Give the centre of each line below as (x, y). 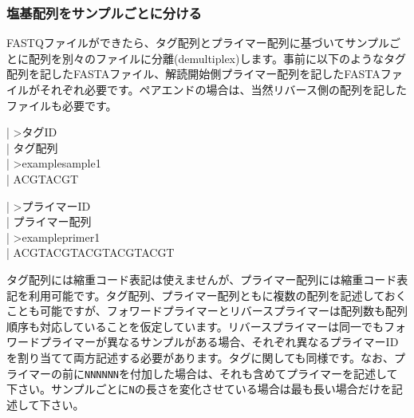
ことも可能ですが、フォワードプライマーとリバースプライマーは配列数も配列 (207, 311)
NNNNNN (102, 375)
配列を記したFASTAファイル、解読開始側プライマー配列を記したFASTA (193, 74)
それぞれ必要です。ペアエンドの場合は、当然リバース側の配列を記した (223, 89)
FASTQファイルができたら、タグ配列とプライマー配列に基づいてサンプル (198, 43)
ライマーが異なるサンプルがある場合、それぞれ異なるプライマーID (225, 342)
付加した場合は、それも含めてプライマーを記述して (264, 373)
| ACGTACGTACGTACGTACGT (91, 252)
